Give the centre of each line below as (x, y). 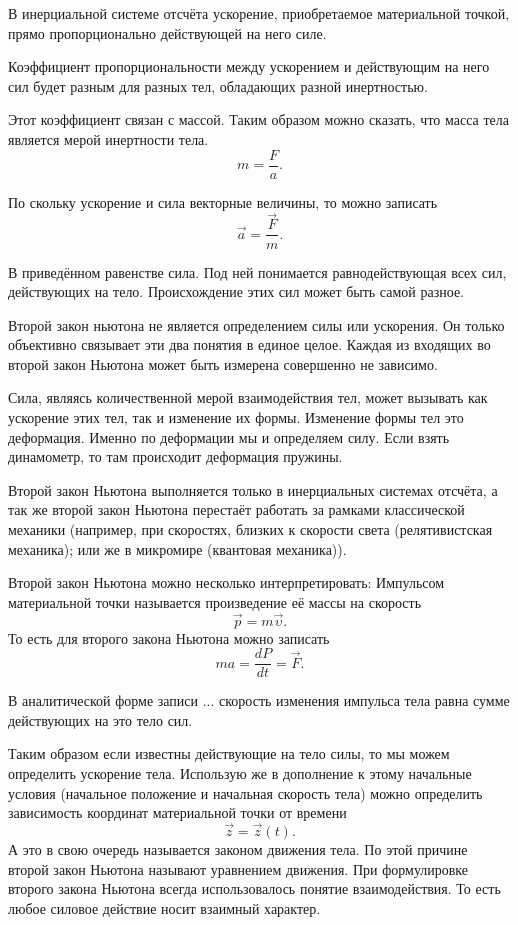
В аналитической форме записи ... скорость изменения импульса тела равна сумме (259, 700)
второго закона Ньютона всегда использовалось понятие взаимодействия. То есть (254, 888)
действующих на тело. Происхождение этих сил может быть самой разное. (236, 291)
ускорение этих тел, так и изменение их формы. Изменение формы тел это (236, 417)
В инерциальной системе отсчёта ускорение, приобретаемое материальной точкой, (259, 13)
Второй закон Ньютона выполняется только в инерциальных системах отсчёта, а (253, 489)
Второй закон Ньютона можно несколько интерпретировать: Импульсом (226, 582)
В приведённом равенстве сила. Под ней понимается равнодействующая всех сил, (257, 271)
